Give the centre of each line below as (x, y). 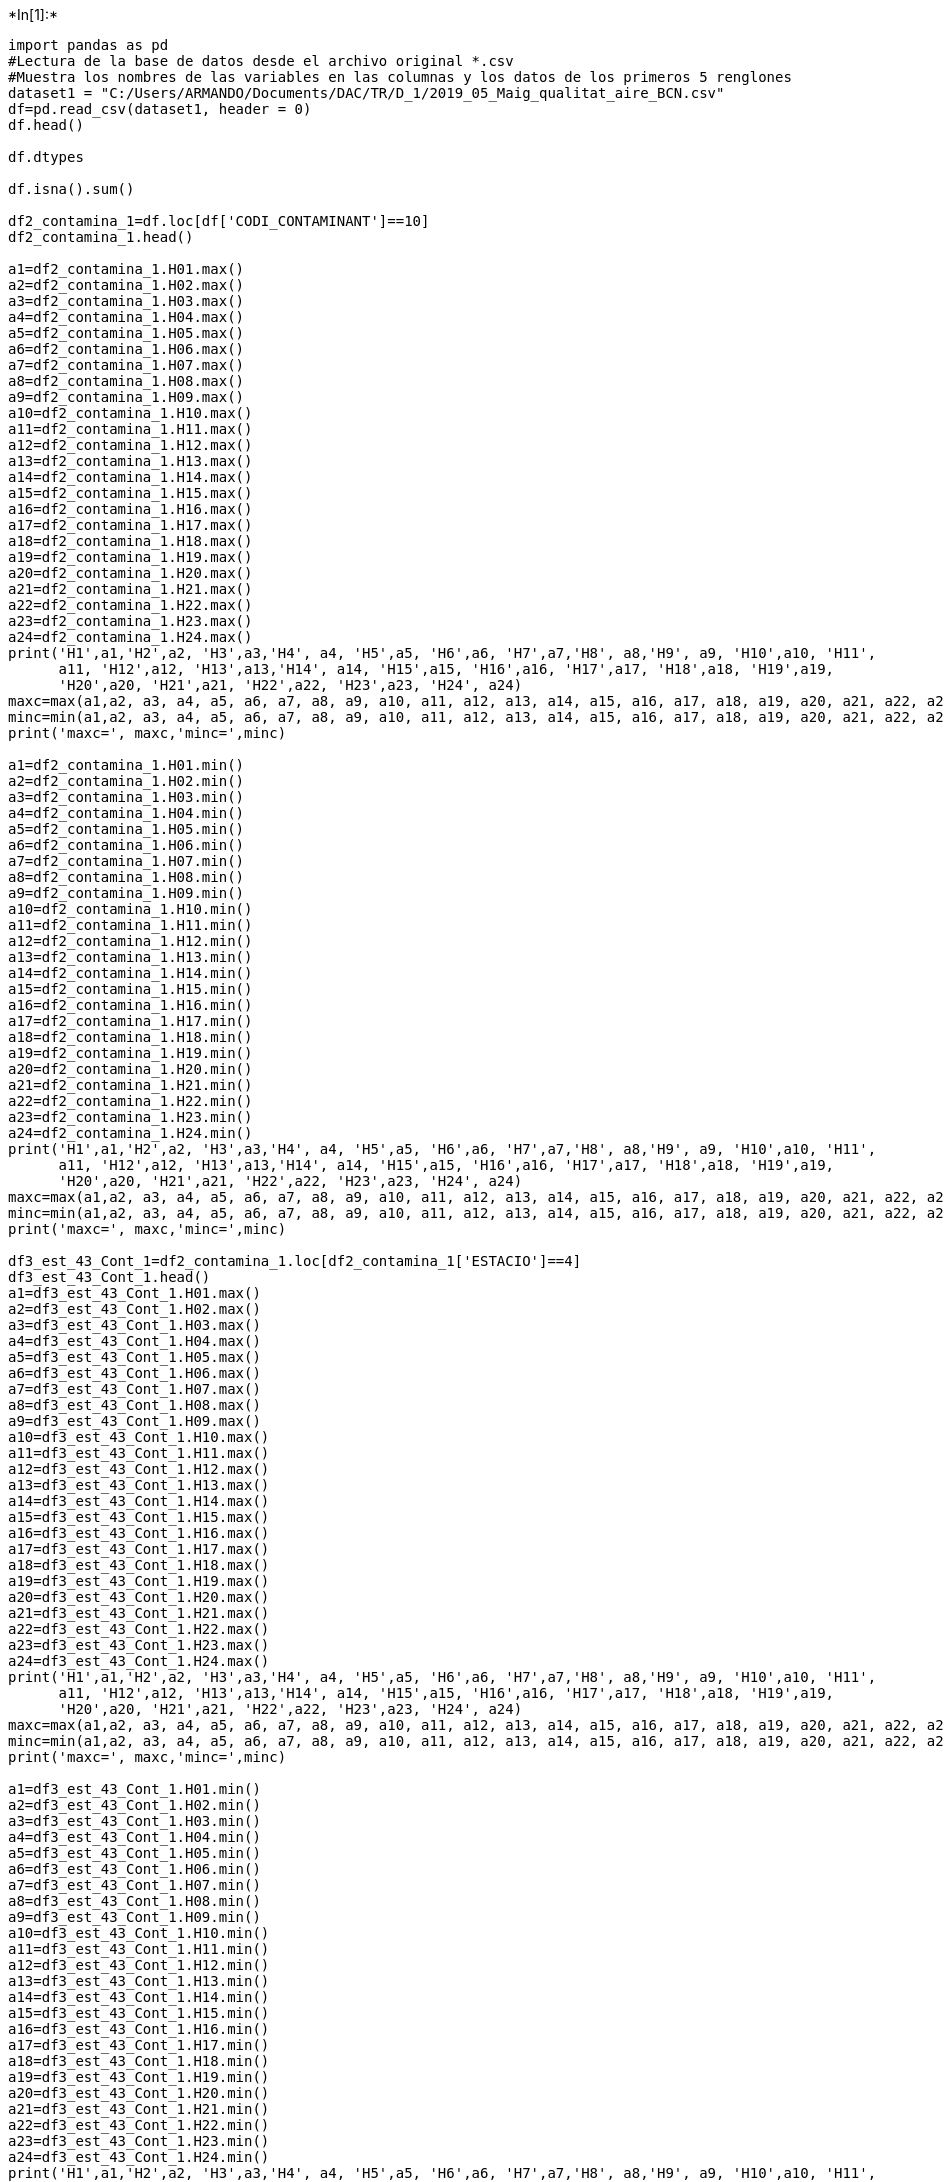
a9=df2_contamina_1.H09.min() (126, 893)
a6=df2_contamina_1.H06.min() (126, 845)
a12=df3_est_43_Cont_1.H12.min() (139, 1965)
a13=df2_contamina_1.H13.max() (130, 461)
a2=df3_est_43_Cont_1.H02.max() (134, 1309)
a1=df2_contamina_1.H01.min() (126, 765)
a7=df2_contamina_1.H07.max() (126, 365)
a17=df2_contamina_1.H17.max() (130, 525)
